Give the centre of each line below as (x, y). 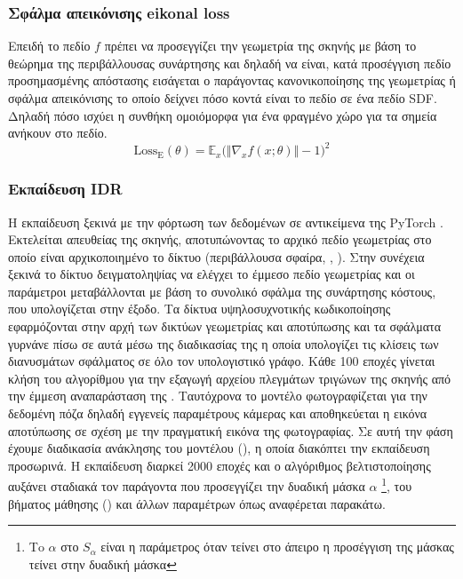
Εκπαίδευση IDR (65, 189)
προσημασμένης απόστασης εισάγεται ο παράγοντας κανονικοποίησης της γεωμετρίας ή (232, 80)
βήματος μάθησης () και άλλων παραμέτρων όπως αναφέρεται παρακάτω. (197, 503)
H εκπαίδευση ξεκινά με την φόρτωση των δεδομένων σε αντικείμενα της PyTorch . (226, 222)
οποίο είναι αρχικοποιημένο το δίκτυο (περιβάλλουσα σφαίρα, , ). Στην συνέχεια (216, 256)
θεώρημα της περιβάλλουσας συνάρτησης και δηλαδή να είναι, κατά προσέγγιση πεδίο (230, 63)
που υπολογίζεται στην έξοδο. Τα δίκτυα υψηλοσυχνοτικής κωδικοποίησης (200, 309)
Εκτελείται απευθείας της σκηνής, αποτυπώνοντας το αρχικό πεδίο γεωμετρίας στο (220, 239)
